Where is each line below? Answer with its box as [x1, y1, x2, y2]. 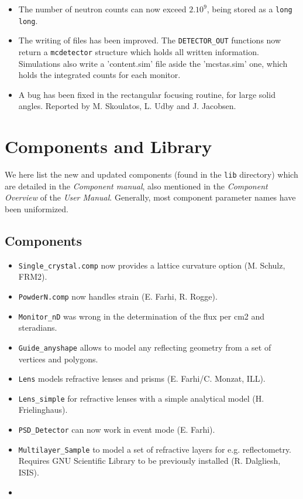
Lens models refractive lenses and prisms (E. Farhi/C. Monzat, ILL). [18, 372, 266, 385]
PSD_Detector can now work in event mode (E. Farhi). [18, 423, 215, 436]
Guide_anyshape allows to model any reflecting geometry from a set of [18, 341, 271, 353]
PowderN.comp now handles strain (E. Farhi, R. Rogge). [18, 290, 218, 303]
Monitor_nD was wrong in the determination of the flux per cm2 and [18, 310, 265, 322]
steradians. [18, 321, 57, 334]
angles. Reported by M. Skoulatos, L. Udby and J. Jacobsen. [18, 100, 236, 112]
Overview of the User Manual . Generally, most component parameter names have [5, 191, 296, 203]
